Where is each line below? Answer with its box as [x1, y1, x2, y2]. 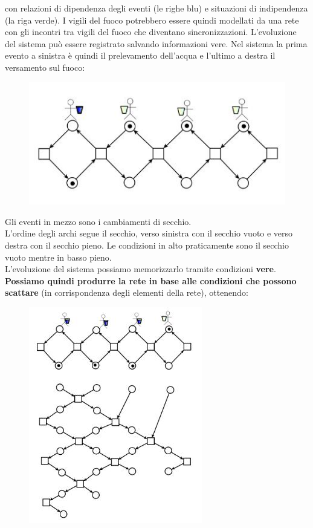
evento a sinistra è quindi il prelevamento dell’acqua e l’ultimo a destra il [5, 49, 276, 62]
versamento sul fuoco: [5, 60, 85, 73]
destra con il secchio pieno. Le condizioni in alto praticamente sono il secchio [5, 238, 289, 251]
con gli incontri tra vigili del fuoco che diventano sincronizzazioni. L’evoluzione [5, 25, 297, 38]
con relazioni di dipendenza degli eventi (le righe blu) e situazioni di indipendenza [5, 2, 308, 14]
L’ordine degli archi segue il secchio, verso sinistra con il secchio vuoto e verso [5, 227, 293, 240]
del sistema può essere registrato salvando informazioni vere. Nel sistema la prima [5, 37, 308, 50]
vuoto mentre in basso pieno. [5, 250, 112, 263]
